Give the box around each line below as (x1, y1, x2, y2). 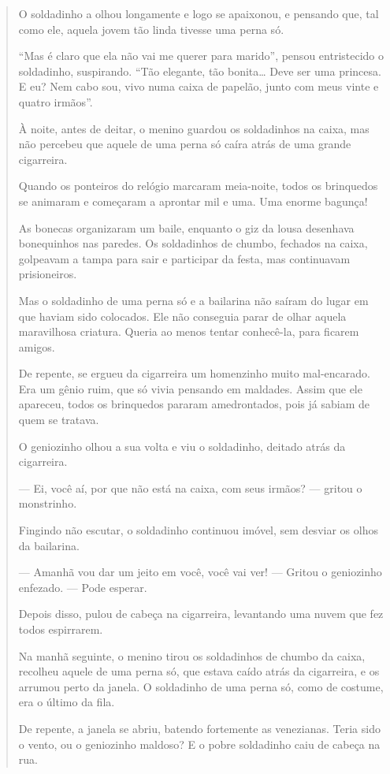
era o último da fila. (18, 694, 115, 710)
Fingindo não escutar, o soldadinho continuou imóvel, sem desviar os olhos (18, 522, 378, 538)
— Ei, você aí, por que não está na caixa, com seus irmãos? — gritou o (18, 479, 362, 496)
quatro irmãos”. (18, 93, 93, 110)
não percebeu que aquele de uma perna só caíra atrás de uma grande (18, 136, 351, 152)
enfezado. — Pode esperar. (18, 579, 147, 595)
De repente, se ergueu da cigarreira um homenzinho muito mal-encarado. (18, 365, 370, 381)
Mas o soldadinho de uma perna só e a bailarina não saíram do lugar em (18, 292, 369, 308)
